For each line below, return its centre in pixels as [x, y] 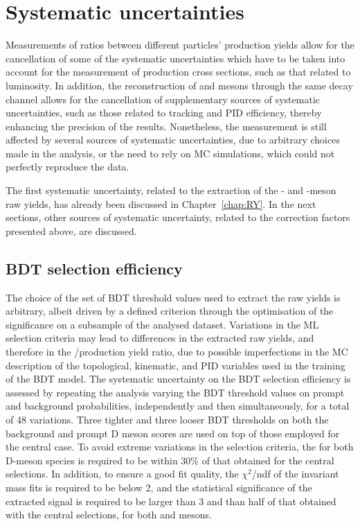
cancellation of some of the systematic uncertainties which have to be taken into [175, 58]
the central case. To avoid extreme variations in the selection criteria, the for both [180, 447]
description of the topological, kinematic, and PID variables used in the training [175, 365]
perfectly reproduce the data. [67, 167]
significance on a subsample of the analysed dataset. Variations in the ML [162, 324]
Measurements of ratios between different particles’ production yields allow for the [180, 45]
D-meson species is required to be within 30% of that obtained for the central [170, 460]
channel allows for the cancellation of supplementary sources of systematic [163, 99]
